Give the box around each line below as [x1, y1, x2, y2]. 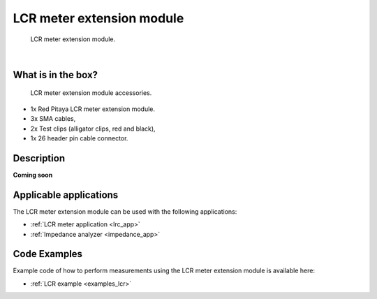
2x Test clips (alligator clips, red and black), [30, 124, 156, 133]
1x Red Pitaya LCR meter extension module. [30, 105, 156, 113]
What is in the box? [13, 68, 98, 80]
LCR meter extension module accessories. [30, 89, 152, 97]
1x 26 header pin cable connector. [30, 133, 128, 143]
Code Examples [13, 248, 83, 260]
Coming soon [13, 170, 53, 179]
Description [13, 152, 66, 164]
